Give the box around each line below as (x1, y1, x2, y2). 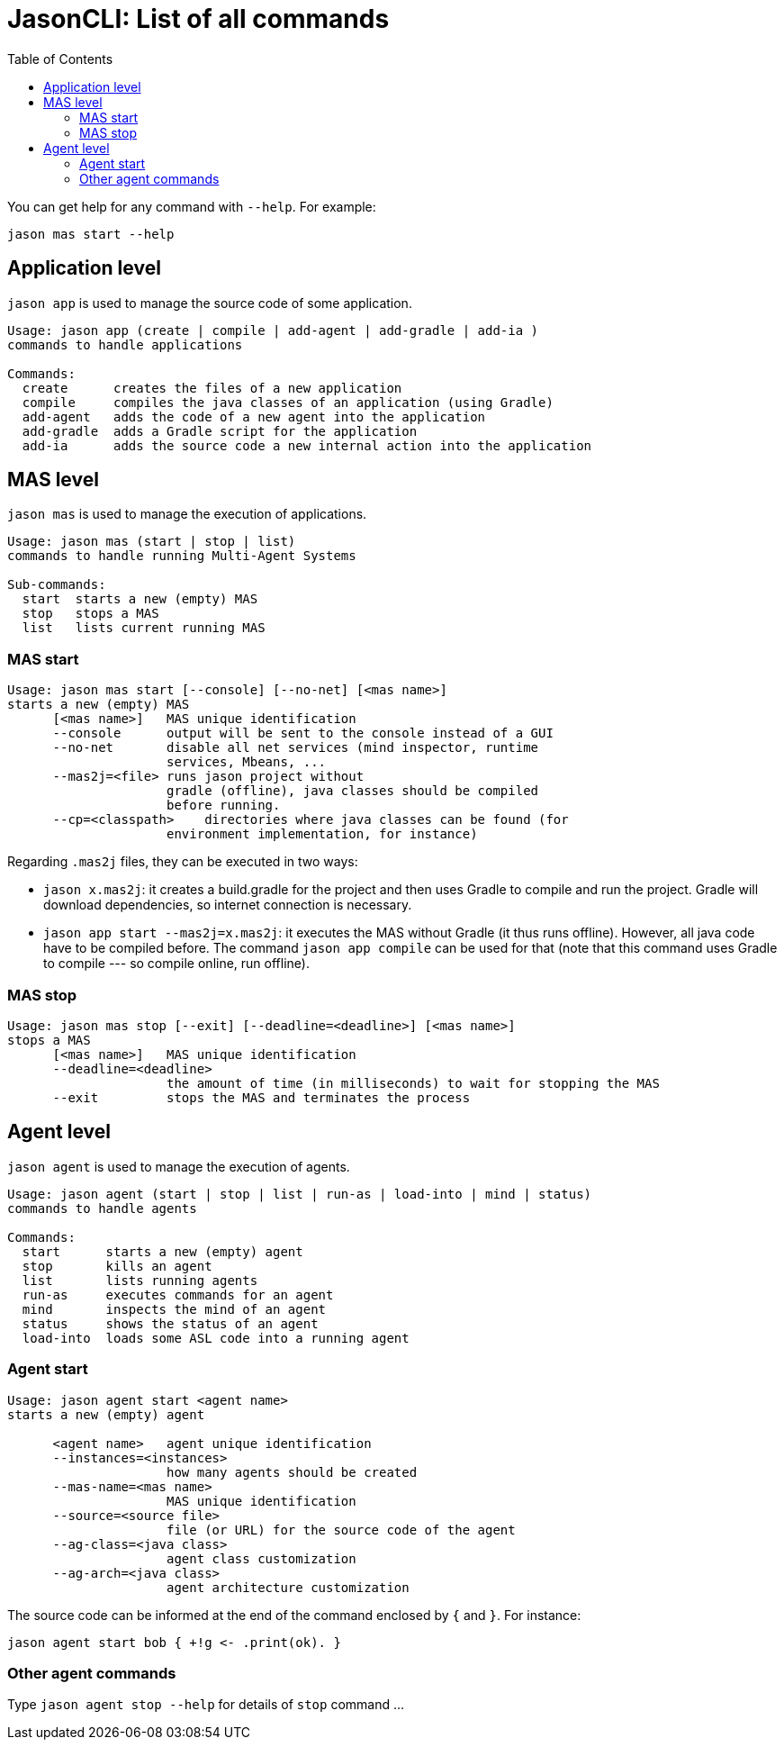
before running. (167, 798, 281, 813)
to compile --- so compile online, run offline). (43, 955, 310, 972)
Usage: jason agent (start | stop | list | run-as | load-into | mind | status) (7, 1186, 592, 1201)
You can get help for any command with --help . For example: (7, 198, 376, 214)
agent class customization (167, 1551, 356, 1566)
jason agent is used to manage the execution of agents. (7, 1158, 350, 1174)
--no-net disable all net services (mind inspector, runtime (52, 740, 539, 756)
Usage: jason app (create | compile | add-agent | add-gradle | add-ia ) (7, 322, 539, 338)
